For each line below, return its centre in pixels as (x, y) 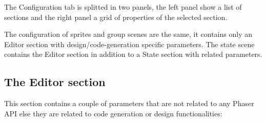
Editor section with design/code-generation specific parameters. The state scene (129, 44)
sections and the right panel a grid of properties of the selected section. (116, 17)
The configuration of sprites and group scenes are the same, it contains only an (128, 34)
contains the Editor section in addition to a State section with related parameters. (133, 54)
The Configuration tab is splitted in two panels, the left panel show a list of (123, 7)
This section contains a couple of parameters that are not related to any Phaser (129, 103)
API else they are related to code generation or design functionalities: (113, 113)
